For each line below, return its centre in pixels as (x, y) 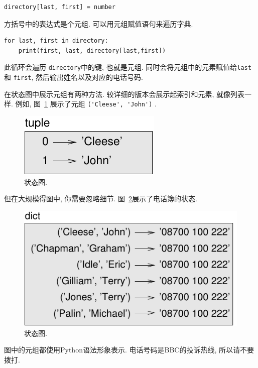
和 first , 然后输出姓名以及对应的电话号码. (74, 77)
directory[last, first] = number (60, 7)
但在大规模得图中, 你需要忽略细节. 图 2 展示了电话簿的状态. (101, 199)
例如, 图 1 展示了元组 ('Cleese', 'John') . (86, 104)
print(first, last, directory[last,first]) (92, 50)
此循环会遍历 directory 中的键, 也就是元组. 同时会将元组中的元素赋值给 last (128, 67)
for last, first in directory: (56, 41)
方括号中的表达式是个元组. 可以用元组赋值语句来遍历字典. (99, 23)
